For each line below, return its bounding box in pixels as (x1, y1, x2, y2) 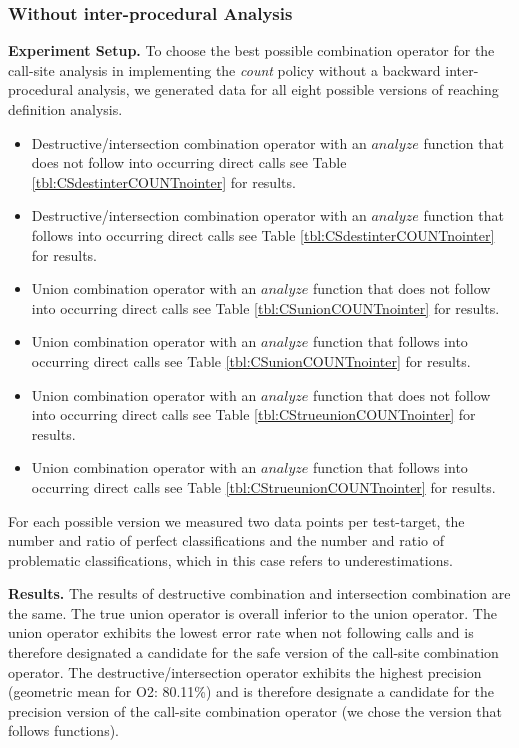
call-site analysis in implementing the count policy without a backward (8, 59, 441, 80)
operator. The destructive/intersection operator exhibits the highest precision (8, 661, 482, 682)
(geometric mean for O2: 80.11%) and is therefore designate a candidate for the (8, 681, 495, 702)
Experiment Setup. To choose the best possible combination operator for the (8, 40, 495, 61)
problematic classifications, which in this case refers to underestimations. (8, 549, 453, 570)
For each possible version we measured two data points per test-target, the (8, 510, 465, 531)
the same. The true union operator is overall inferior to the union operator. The (8, 602, 497, 623)
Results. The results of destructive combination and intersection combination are (8, 583, 511, 604)
